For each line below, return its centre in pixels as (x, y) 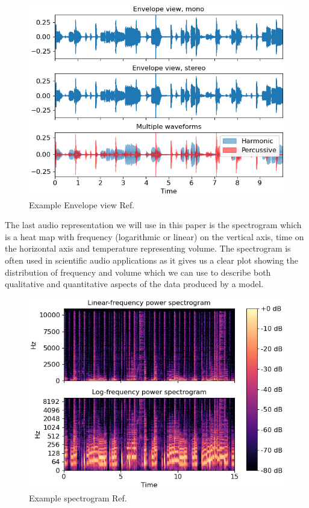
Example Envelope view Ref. (82, 204)
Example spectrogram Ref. (78, 498)
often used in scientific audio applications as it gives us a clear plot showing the (152, 260)
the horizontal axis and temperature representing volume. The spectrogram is (148, 248)
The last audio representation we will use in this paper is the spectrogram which (153, 225)
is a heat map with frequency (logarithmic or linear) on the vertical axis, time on (154, 236)
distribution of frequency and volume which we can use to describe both (138, 272)
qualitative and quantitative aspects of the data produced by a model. (134, 284)
